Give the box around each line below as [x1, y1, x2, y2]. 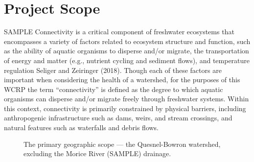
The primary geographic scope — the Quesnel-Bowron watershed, [23, 139, 221, 149]
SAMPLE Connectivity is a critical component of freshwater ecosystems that [4, 26, 234, 37]
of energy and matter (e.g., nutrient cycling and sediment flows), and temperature [4, 55, 250, 65]
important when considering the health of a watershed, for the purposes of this [4, 74, 240, 85]
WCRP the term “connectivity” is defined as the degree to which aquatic [4, 84, 223, 94]
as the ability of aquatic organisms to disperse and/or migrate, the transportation [4, 46, 249, 56]
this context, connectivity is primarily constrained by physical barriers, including [4, 103, 246, 113]
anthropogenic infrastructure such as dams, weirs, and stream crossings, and [4, 113, 232, 123]
